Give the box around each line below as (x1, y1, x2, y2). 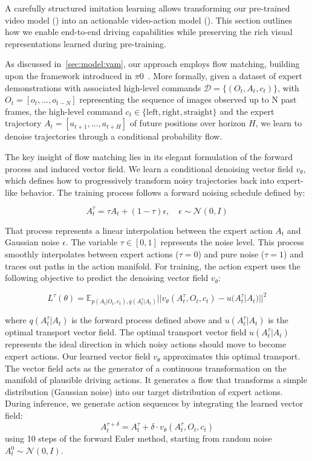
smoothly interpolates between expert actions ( (5, 248, 179, 260)
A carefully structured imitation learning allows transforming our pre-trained (5, 2, 290, 14)
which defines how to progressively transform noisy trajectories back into (5, 174, 275, 187)
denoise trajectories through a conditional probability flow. (5, 130, 223, 143)
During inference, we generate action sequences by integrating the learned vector (5, 397, 304, 410)
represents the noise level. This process (160, 236, 304, 248)
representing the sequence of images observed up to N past (79, 93, 297, 106)
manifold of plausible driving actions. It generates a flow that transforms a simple (5, 373, 307, 386)
